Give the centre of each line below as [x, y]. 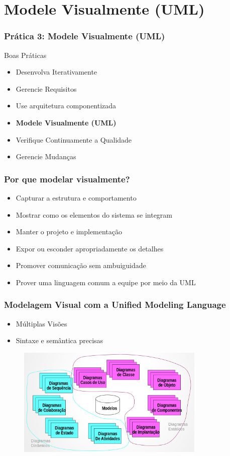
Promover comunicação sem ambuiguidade [81, 265]
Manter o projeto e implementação [69, 232]
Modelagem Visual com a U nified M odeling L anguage [115, 305]
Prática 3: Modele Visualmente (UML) [85, 36]
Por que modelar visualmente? [67, 179]
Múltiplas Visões [41, 323]
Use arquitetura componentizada [66, 106]
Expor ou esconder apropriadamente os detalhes [90, 248]
